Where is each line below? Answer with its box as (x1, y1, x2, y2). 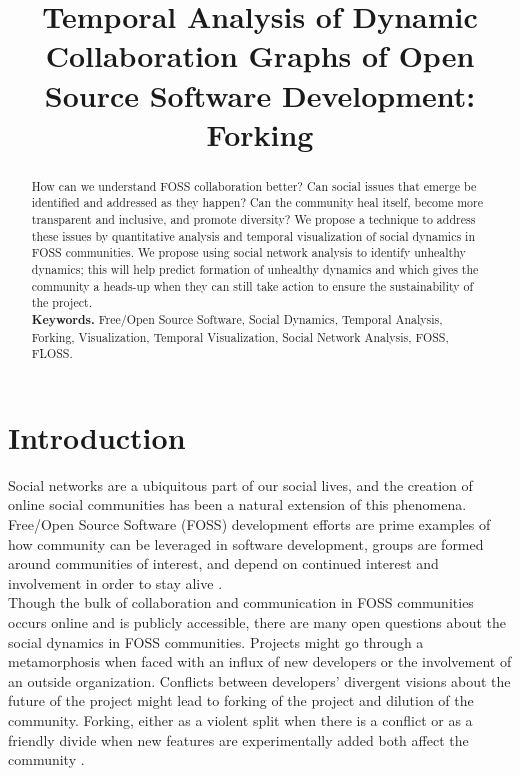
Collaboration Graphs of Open (45, 35, 475, 76)
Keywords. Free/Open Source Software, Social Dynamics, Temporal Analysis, (31, 310, 443, 328)
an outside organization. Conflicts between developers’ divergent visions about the (8, 670, 511, 691)
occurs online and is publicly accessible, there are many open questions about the (8, 612, 506, 633)
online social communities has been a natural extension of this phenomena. (8, 494, 467, 515)
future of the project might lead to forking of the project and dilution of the (8, 690, 474, 711)
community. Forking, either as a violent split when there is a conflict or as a (8, 710, 473, 731)
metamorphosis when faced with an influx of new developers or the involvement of (8, 651, 512, 672)
